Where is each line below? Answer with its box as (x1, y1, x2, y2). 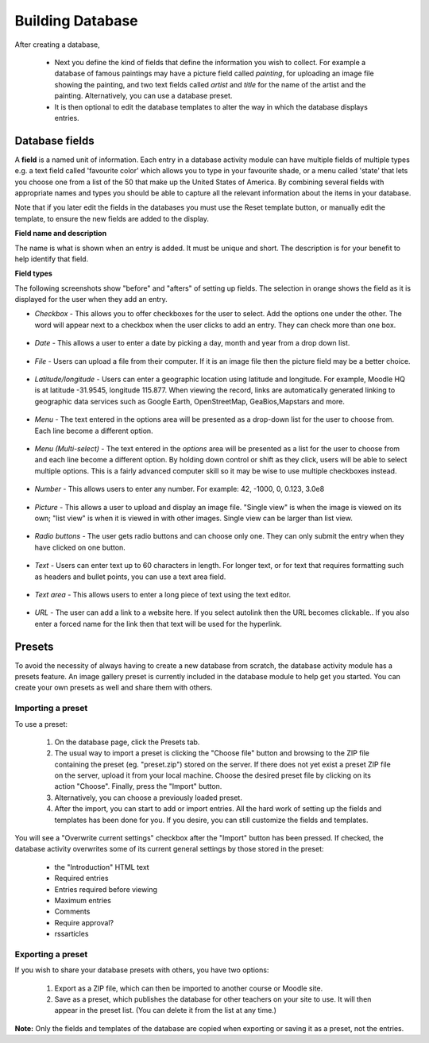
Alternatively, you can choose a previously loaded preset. (54, 793, 242, 802)
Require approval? (54, 917, 114, 927)
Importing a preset (14, 703, 88, 714)
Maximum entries (54, 895, 111, 905)
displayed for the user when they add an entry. (14, 295, 168, 304)
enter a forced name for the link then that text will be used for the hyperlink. (34, 619, 282, 628)
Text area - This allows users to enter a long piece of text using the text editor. (34, 589, 292, 599)
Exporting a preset (14, 948, 88, 960)
